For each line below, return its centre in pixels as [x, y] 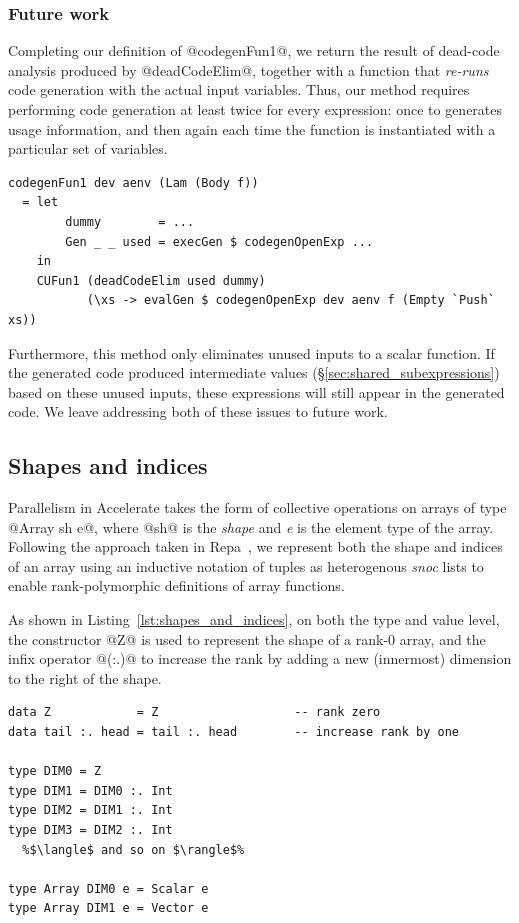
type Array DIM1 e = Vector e [108, 908]
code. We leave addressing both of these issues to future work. [198, 411]
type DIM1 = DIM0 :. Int [90, 790]
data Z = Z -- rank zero [194, 712]
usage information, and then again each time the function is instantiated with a [252, 128]
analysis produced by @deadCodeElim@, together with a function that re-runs [248, 69]
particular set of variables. [88, 148]
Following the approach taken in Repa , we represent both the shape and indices [255, 546]
